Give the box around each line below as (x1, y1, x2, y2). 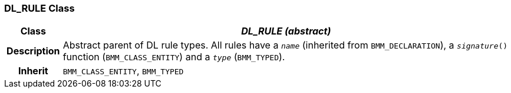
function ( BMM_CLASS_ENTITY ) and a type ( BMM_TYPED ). (62, 51, 285, 63)
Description (6, 45, 60, 57)
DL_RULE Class (4, 2, 75, 14)
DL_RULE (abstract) (241, 25, 331, 37)
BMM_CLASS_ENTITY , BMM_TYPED (62, 65, 184, 77)
